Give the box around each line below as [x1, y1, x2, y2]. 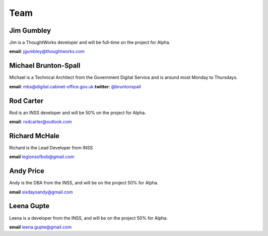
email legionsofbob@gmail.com [9, 154, 74, 160]
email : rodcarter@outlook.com [9, 119, 72, 125]
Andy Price [9, 167, 45, 176]
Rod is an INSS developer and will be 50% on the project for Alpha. [9, 110, 146, 116]
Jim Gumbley [9, 26, 51, 35]
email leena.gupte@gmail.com [9, 224, 72, 230]
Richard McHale [9, 131, 60, 140]
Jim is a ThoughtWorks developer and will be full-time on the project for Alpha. [9, 40, 171, 46]
